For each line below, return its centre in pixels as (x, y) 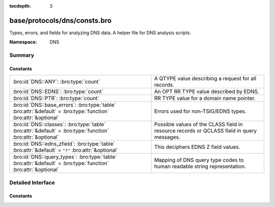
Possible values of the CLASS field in (198, 124)
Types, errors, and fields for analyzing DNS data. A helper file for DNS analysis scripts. (100, 33)
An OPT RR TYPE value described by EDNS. (207, 92)
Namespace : (23, 42)
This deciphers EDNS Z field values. (197, 147)
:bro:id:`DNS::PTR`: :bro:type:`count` (56, 98)
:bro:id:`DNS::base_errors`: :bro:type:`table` (64, 105)
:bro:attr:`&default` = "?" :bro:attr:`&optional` (65, 150)
